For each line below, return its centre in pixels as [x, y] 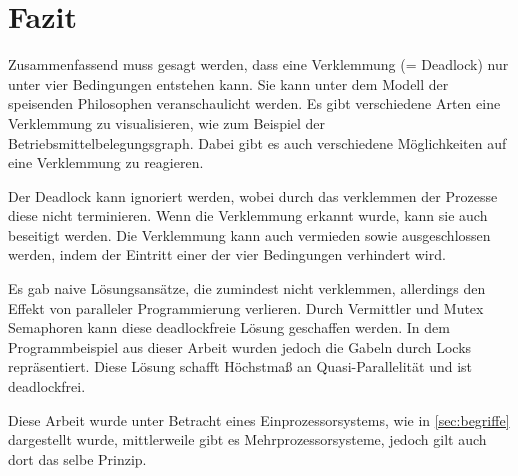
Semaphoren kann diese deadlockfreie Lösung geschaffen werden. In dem [229, 327]
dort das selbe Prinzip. [77, 458]
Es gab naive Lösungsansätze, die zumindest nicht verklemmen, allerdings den [247, 288]
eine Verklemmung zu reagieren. [106, 162]
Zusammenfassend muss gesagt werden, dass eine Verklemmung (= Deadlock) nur [258, 64]
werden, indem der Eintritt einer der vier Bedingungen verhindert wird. [227, 254]
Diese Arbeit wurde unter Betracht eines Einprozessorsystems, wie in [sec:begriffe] [259, 419]
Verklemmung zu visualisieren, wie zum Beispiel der [167, 122]
